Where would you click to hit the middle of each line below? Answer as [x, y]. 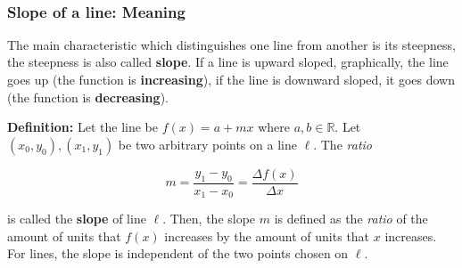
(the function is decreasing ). [88, 97]
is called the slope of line [77, 219]
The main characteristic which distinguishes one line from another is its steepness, [231, 44]
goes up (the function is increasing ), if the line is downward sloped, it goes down [231, 79]
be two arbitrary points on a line [207, 144]
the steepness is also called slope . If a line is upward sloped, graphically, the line [228, 62]
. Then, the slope [209, 219]
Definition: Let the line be [82, 127]
